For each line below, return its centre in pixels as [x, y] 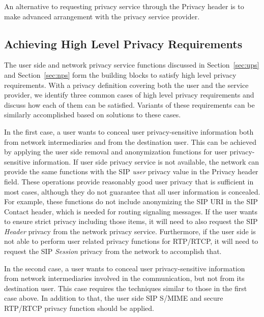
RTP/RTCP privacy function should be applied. [79, 308]
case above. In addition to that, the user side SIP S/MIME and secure [114, 298]
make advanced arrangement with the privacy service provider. [102, 16]
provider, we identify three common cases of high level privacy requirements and [129, 95]
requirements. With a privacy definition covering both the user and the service [126, 85]
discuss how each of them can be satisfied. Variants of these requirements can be [129, 104]
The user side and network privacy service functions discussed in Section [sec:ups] [132, 65]
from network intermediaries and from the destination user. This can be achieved [130, 141]
